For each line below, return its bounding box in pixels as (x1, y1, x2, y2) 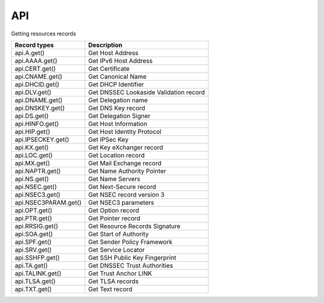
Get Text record (88, 285, 133, 293)
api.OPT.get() (14, 206, 53, 214)
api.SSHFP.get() (14, 253, 60, 262)
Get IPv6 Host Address (88, 56, 153, 65)
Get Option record (88, 206, 139, 214)
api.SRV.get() (14, 245, 52, 254)
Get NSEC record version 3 (88, 190, 165, 199)
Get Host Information (88, 119, 148, 128)
